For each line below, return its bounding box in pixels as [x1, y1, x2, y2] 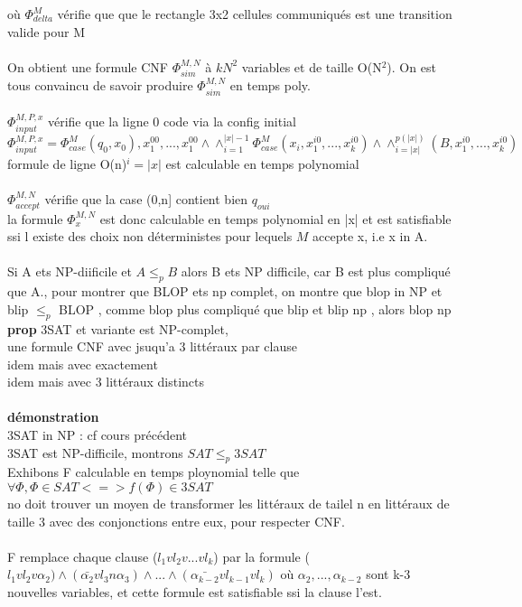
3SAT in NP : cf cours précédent [7, 425, 188, 444]
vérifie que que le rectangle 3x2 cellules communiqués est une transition [57, 5, 452, 23]
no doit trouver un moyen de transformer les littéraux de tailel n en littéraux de [7, 494, 450, 513]
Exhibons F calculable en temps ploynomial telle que [7, 462, 300, 481]
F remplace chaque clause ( [7, 546, 158, 565]
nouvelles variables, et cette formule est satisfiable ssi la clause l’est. [7, 583, 382, 602]
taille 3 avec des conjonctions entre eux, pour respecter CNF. [7, 511, 345, 530]
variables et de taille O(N [241, 57, 382, 76]
